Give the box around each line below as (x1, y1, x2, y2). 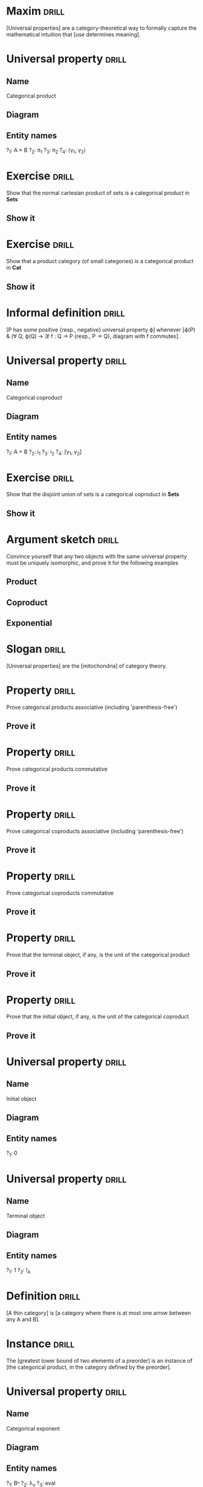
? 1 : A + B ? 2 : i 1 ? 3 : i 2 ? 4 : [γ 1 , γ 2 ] (6, 448, 82, 457)
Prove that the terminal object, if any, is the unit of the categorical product (6, 951, 190, 959)
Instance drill (6, 1337, 75, 1351)
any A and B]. (6, 1315, 40, 1323)
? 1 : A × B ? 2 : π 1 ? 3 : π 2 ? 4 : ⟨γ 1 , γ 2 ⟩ (6, 147, 86, 155)
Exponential (6, 617, 53, 628)
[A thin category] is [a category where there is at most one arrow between (6, 1309, 192, 1317)
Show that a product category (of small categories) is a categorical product (6, 258, 194, 265)
